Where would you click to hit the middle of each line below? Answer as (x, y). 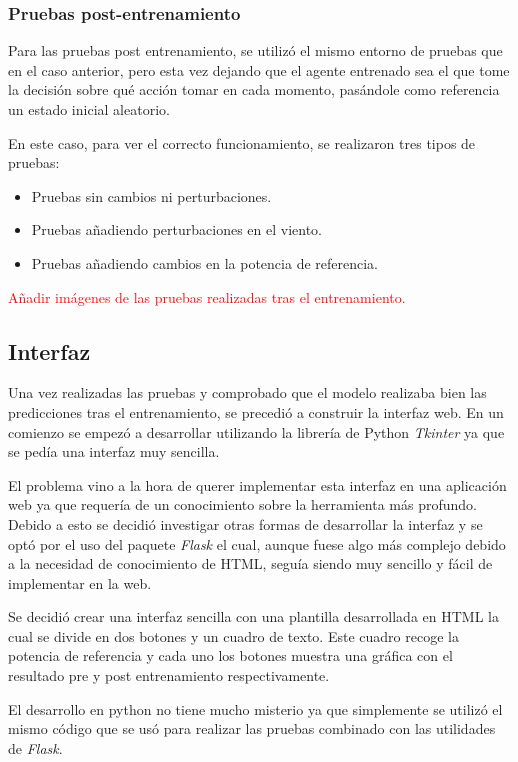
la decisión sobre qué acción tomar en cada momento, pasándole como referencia (254, 89)
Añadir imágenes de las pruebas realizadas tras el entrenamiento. (207, 296)
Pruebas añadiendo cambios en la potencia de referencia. (204, 262)
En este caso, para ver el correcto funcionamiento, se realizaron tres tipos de (242, 142)
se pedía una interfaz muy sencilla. (114, 451)
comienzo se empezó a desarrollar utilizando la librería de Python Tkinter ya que (256, 431)
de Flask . (35, 747)
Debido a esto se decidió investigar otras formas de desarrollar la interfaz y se (245, 523)
